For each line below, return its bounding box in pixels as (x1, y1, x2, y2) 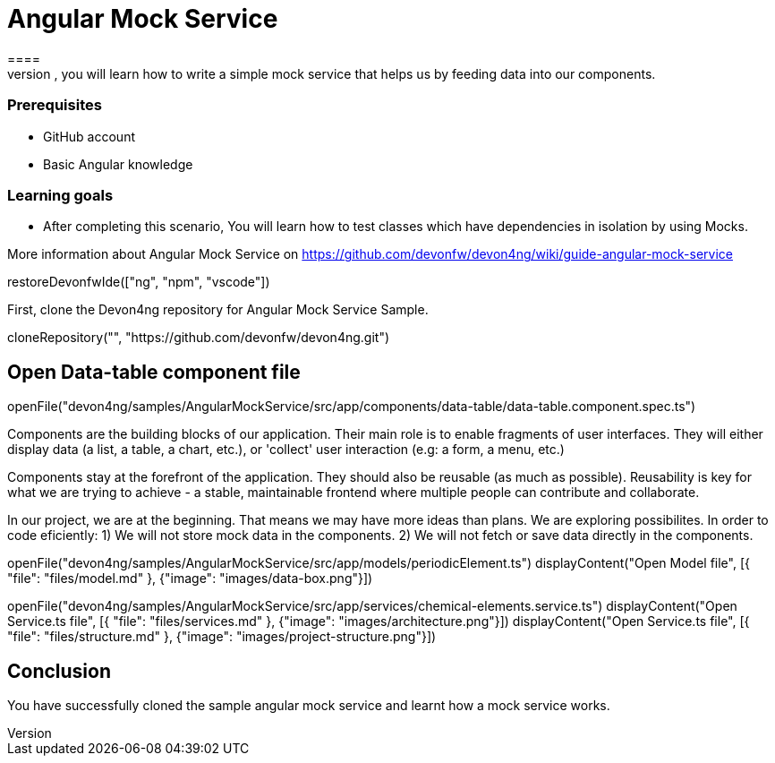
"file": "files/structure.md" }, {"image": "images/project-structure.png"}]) (7, 629, 437, 645)
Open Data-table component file (7, 360, 301, 383)
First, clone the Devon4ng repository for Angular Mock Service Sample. (7, 302, 429, 318)
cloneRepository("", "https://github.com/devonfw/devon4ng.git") (7, 330, 390, 346)
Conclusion (7, 659, 112, 682)
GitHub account (43, 128, 135, 144)
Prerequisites (7, 96, 102, 115)
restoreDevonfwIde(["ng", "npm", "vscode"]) (7, 274, 270, 290)
